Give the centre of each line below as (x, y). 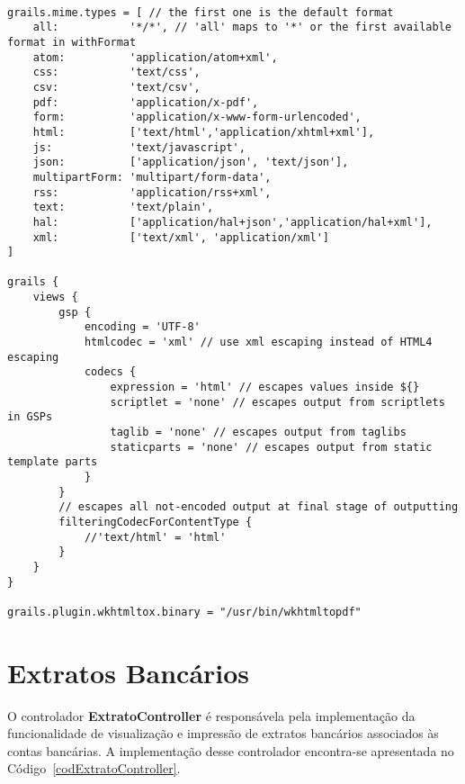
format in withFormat (72, 42)
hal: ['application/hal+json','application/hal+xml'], (232, 222)
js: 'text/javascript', (139, 147)
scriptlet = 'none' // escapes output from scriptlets (277, 402)
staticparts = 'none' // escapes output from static (271, 447)
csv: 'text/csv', (116, 87)
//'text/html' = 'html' (155, 537)
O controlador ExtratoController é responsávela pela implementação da (211, 715)
